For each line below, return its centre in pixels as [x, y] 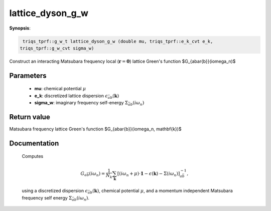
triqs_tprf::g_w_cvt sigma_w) [57, 48]
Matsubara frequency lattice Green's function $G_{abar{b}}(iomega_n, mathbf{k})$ [95, 129]
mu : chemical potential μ [60, 89]
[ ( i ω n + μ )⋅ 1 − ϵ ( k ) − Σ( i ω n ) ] [149, 174]
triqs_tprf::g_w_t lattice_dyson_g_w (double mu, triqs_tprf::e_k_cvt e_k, [118, 41]
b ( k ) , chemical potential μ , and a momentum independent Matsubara [161, 191]
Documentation [34, 143]
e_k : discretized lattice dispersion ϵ [71, 96]
